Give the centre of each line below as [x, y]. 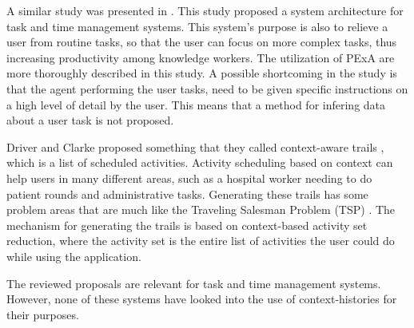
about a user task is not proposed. [90, 120]
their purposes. [43, 314]
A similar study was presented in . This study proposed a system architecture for [205, 10]
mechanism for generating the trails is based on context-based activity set [187, 225]
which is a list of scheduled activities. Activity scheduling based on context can [200, 162]
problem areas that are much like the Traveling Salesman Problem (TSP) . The [201, 209]
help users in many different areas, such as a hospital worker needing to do [189, 178]
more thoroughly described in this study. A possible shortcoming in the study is [202, 73]
